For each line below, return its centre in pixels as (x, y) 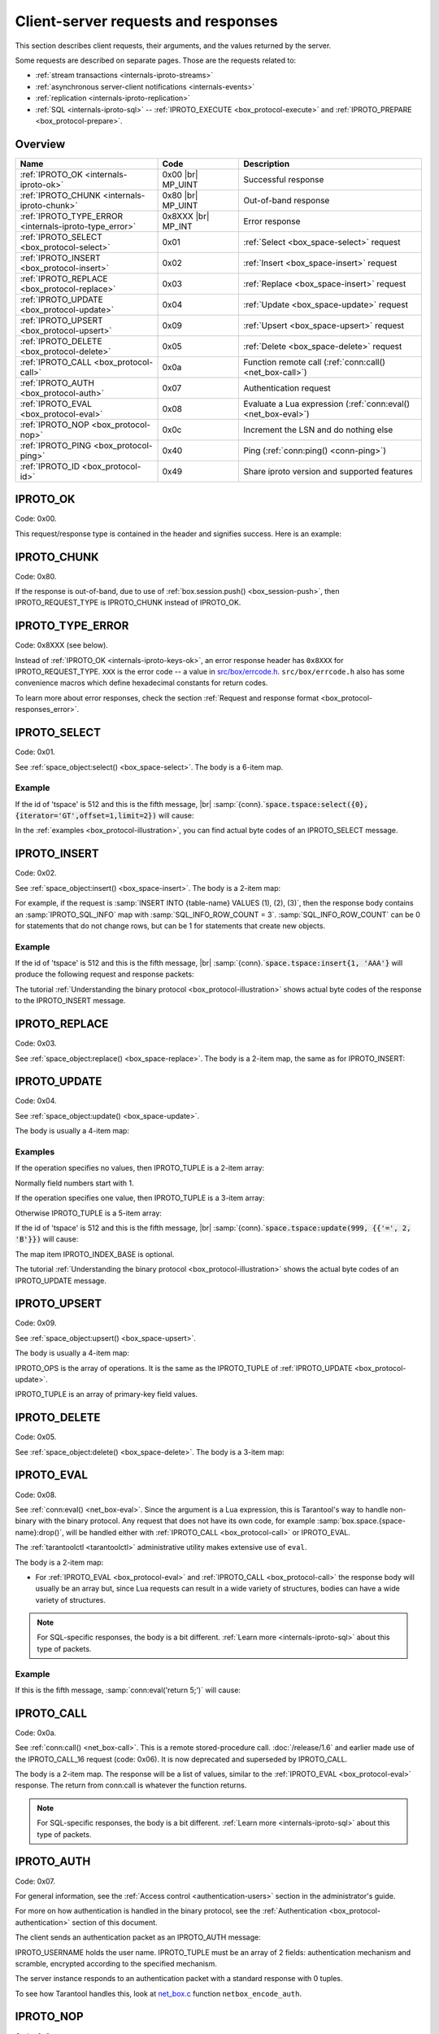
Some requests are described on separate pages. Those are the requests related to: (156, 60)
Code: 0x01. (35, 752)
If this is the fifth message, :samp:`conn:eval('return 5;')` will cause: (128, 1690)
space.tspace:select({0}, (317, 804)
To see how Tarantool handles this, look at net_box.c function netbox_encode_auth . (159, 1993)
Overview (40, 144)
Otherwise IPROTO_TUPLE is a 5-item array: (89, 1213)
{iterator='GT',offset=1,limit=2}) (86, 816)
